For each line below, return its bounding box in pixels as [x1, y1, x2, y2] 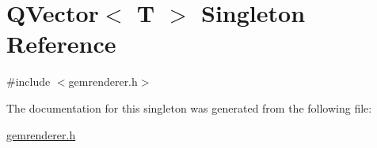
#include [6, 73, 51, 90]
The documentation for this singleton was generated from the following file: [6, 99, 372, 116]
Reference [6, 28, 116, 60]
